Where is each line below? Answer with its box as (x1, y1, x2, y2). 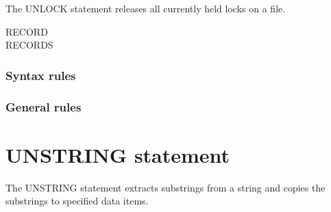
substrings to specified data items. (5, 194, 149, 208)
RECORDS (5, 38, 53, 52)
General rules (5, 98, 82, 115)
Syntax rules (5, 66, 76, 83)
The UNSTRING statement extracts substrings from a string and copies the (5, 180, 326, 194)
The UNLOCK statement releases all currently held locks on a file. (5, 1, 286, 15)
